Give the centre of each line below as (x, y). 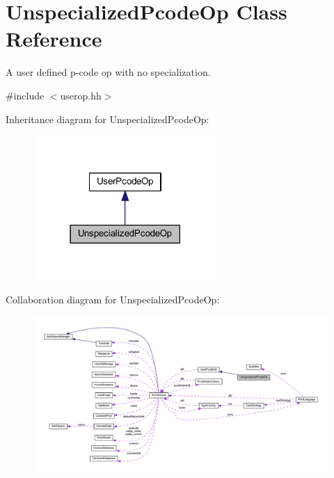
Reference (54, 39)
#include (25, 95)
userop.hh (81, 95)
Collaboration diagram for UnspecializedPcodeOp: (113, 300)
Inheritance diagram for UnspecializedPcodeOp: (108, 119)
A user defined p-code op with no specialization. (108, 72)
